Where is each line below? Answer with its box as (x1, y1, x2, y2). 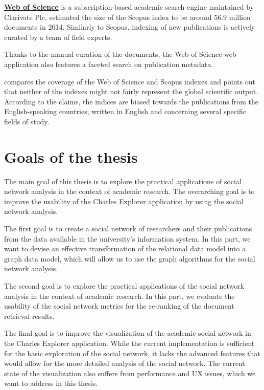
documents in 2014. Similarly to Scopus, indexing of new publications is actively (4, 21, 255, 32)
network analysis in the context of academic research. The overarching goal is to (4, 186, 255, 197)
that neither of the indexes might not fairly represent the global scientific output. (4, 86, 258, 97)
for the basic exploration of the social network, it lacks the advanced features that (4, 348, 260, 358)
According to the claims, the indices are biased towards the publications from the (4, 96, 258, 106)
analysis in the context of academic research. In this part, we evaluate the (4, 290, 235, 301)
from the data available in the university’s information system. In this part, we (4, 233, 251, 244)
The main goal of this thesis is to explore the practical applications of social (4, 176, 242, 186)
